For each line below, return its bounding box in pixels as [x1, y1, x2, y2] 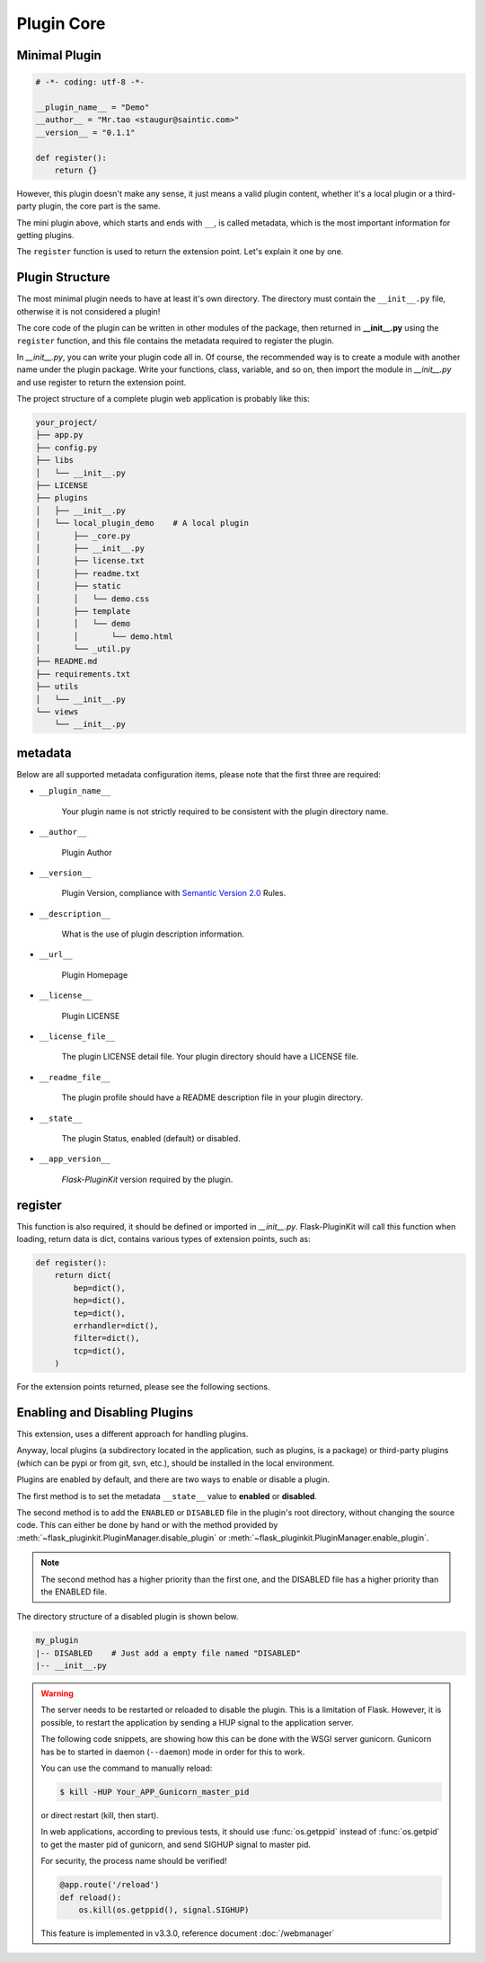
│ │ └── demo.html [35, 631, 174, 642]
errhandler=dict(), [73, 1320, 159, 1330]
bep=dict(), [73, 1283, 126, 1293]
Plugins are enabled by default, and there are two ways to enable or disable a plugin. [16, 1474, 330, 1485]
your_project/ [35, 418, 98, 428]
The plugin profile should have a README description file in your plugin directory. [61, 1092, 364, 1103]
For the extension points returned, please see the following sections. [16, 1381, 270, 1392]
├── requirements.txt [35, 669, 131, 679]
